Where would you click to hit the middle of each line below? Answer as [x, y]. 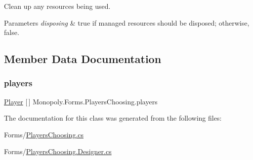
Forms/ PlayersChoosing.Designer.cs [58, 151]
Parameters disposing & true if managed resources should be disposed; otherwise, [127, 22]
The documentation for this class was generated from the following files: [113, 118]
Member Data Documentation [83, 59]
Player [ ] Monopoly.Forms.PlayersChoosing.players [81, 101]
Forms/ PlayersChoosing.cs [44, 134]
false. [12, 32]
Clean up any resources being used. [57, 6]
